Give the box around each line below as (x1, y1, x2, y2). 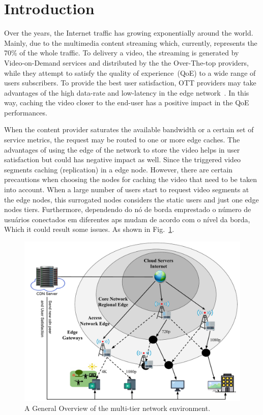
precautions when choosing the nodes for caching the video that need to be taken (4, 174, 257, 185)
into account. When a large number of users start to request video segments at (4, 184, 249, 195)
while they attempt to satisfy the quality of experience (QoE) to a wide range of (4, 67, 256, 78)
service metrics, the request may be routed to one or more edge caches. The (4, 134, 240, 145)
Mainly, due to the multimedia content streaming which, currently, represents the (4, 37, 257, 48)
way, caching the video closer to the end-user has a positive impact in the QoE (4, 97, 249, 108)
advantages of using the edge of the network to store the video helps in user (4, 144, 240, 155)
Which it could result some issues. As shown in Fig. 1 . (4, 224, 174, 234)
